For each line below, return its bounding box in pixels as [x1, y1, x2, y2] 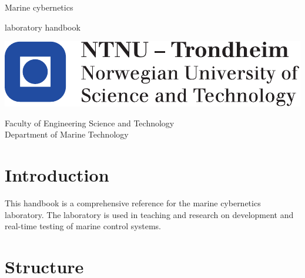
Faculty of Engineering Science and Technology [5, 116, 175, 129]
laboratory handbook [5, 21, 81, 33]
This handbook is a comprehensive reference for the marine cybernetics [5, 197, 261, 209]
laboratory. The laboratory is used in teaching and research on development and [5, 208, 294, 220]
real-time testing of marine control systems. [5, 220, 161, 232]
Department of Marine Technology [5, 128, 129, 140]
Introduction [5, 163, 109, 187]
